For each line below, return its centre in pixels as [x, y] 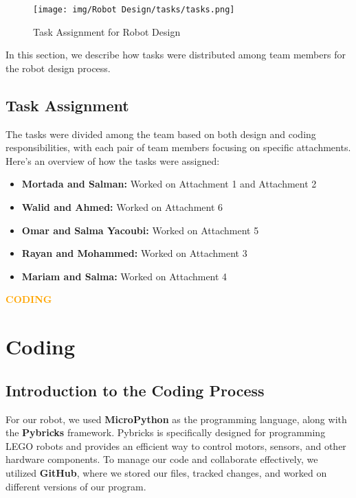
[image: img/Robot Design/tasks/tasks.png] [134, 10]
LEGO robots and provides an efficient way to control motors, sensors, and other [176, 445]
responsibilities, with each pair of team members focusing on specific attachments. [178, 147]
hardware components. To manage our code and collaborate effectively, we [162, 459]
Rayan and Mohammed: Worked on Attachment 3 [134, 253]
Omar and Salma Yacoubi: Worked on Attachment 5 [140, 230]
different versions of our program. [76, 486]
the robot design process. [58, 68]
